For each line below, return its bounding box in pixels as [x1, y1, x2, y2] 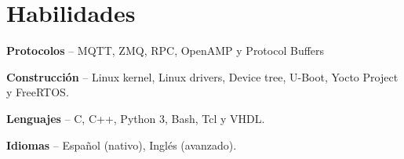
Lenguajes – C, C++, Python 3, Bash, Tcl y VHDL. [6, 110, 265, 126]
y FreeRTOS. [6, 84, 69, 100]
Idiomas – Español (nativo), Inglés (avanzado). [6, 136, 237, 153]
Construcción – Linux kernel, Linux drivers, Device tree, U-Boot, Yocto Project [6, 68, 399, 85]
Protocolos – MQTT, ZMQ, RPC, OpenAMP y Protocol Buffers [6, 42, 325, 59]
